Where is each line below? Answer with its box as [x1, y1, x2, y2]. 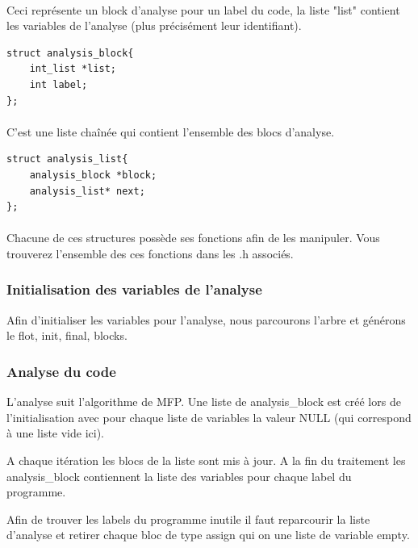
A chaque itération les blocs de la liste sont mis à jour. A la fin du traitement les [6, 451, 406, 468]
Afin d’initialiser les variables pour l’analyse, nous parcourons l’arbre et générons [6, 311, 406, 328]
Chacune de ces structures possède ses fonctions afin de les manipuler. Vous [6, 229, 380, 246]
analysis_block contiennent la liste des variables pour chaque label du [6, 467, 352, 484]
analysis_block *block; [29, 169, 157, 181]
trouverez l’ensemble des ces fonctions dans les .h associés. [6, 245, 294, 261]
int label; [29, 78, 88, 90]
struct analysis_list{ [6, 153, 128, 165]
